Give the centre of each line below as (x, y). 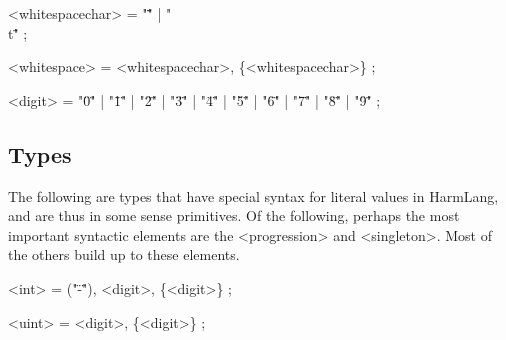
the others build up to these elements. (124, 254)
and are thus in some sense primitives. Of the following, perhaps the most (234, 215)
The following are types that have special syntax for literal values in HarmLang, (253, 195)
